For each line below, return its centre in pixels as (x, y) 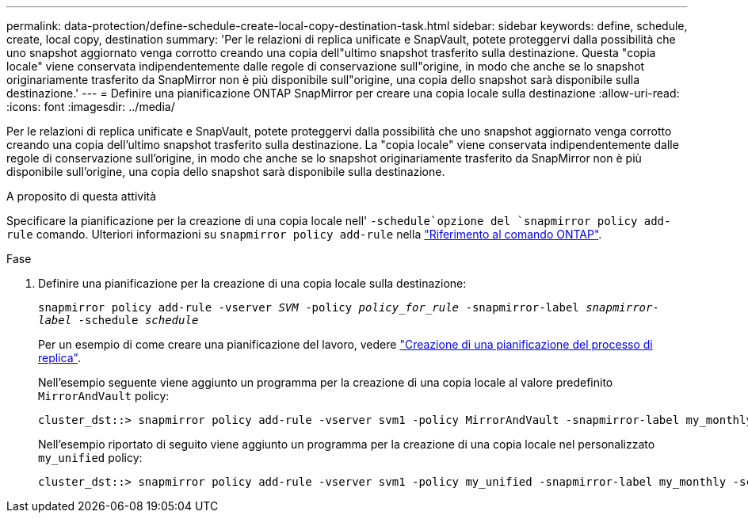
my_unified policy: (90, 458)
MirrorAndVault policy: (104, 396)
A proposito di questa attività (82, 196)
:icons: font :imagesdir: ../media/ (91, 107)
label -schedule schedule (118, 320)
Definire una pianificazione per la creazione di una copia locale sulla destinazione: (252, 283)
